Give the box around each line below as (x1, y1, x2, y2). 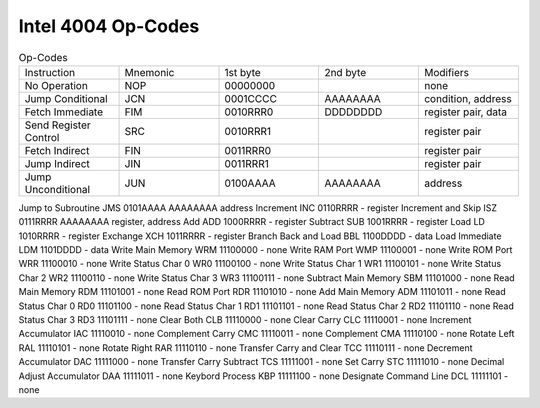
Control (24, 130, 60, 144)
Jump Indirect (24, 156, 90, 170)
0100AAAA (224, 176, 276, 190)
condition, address (423, 91, 512, 105)
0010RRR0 (224, 105, 274, 119)
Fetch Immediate (24, 105, 104, 119)
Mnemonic (124, 65, 175, 79)
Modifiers (423, 65, 470, 79)
